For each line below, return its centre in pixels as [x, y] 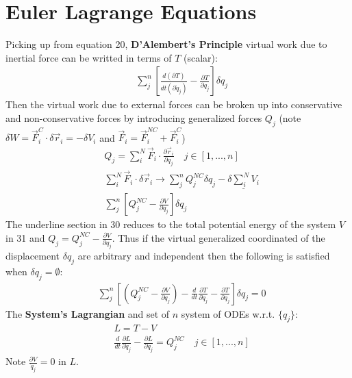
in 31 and [25, 237]
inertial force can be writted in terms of [89, 57]
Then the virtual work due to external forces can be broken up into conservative [174, 104]
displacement [33, 256]
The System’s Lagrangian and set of [88, 313]
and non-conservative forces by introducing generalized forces [134, 117]
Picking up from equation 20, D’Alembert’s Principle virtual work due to [166, 44]
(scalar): [201, 57]
